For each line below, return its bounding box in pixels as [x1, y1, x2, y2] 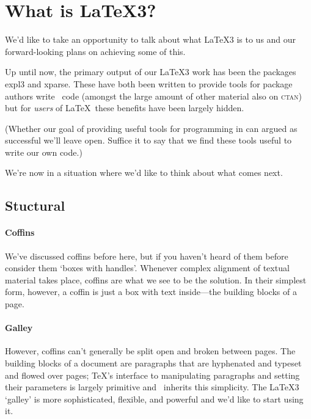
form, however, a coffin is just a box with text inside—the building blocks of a [5, 285, 297, 298]
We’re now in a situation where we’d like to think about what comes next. [5, 166, 283, 179]
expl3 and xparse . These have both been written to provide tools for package [5, 77, 293, 90]
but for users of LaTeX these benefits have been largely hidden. [5, 101, 244, 114]
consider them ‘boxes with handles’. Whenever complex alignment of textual [5, 261, 290, 274]
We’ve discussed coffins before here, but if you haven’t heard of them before [5, 249, 288, 262]
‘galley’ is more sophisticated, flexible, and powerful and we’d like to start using [5, 392, 304, 405]
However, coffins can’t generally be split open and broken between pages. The [5, 344, 296, 357]
